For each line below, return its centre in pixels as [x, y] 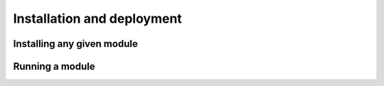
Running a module [54, 66]
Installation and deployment [98, 18]
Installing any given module [75, 44]
